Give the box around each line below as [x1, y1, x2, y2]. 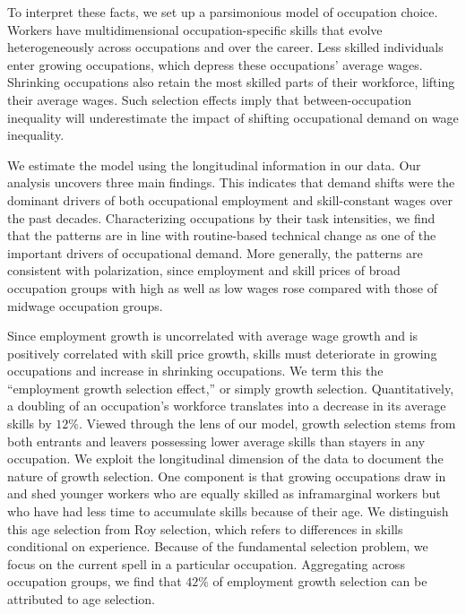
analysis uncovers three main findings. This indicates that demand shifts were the [7, 173, 455, 192]
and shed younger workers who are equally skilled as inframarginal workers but [7, 484, 441, 503]
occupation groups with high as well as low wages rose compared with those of [7, 278, 438, 297]
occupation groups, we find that [7, 572, 182, 591]
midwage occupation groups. [7, 296, 163, 315]
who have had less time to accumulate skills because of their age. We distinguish [7, 502, 449, 521]
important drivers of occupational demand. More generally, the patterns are [7, 243, 423, 262]
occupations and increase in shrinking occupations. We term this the [7, 361, 384, 380]
